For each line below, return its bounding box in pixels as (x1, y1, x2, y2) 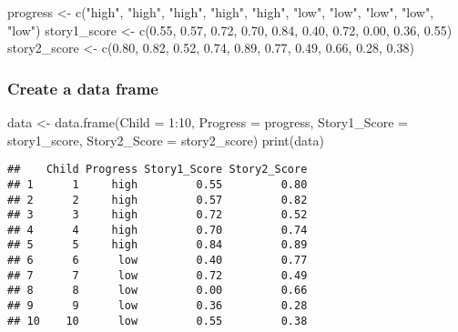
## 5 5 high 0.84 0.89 (7, 238, 308, 252)
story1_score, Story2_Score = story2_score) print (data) (7, 130, 324, 149)
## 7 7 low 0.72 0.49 (7, 268, 308, 282)
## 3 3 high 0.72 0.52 (7, 208, 308, 222)
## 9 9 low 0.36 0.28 (7, 299, 308, 313)
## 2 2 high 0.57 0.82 (7, 193, 308, 206)
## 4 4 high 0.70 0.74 (7, 223, 308, 236)
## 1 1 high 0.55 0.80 (7, 177, 308, 191)
